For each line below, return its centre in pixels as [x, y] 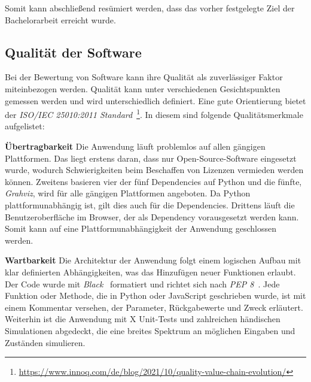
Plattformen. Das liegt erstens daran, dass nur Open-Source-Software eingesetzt [151, 158]
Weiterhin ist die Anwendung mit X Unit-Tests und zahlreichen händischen [143, 319]
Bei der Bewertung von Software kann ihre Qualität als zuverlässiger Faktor [144, 77]
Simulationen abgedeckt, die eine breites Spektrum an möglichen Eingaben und [150, 330]
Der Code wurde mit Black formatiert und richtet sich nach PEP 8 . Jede [142, 284]
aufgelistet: [25, 126]
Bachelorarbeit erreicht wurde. [60, 19]
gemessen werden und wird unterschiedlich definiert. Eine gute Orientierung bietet [155, 100]
